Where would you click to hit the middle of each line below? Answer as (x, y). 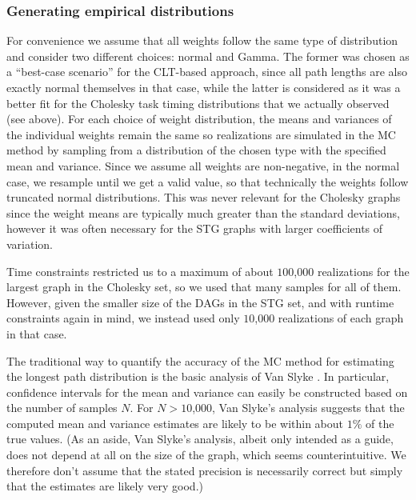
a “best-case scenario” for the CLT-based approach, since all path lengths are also (207, 72)
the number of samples (62, 408)
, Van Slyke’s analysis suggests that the (308, 408)
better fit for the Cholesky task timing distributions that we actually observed (198, 103)
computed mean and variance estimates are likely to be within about (175, 423)
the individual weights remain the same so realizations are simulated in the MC (201, 134)
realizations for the (363, 271)
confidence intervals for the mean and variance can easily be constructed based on (207, 392)
